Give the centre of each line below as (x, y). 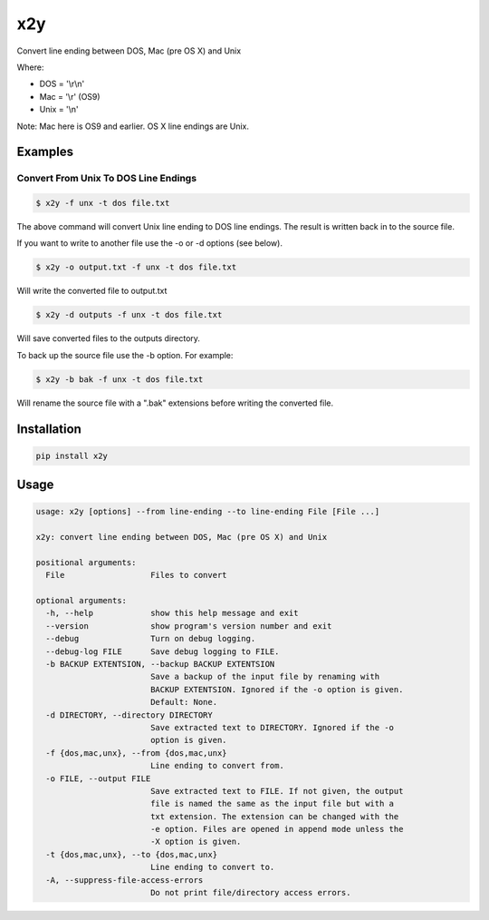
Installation (49, 429)
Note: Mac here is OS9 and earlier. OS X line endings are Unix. (133, 126)
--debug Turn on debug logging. (151, 639)
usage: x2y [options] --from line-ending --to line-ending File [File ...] (208, 512)
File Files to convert (136, 575)
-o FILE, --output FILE (98, 778)
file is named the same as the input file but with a (272, 804)
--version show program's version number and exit (189, 626)
